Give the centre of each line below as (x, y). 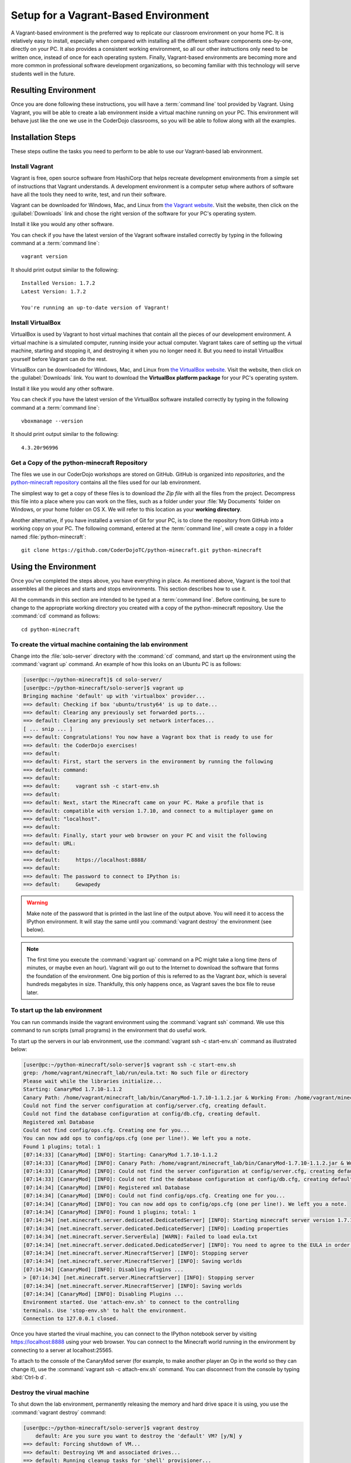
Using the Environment (54, 567)
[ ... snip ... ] (48, 729)
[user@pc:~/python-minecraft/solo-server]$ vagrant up (103, 688)
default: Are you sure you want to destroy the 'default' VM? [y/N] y (139, 1436)
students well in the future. (43, 74)
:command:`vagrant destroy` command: (58, 1412)
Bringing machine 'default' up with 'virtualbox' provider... (114, 696)
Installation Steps (43, 137)
